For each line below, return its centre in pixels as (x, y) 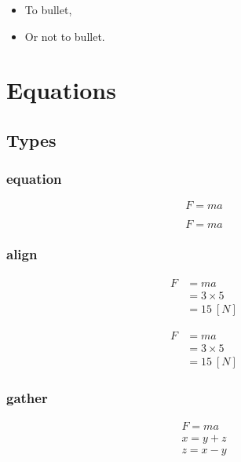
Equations (61, 90)
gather (27, 397)
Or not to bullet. (65, 36)
